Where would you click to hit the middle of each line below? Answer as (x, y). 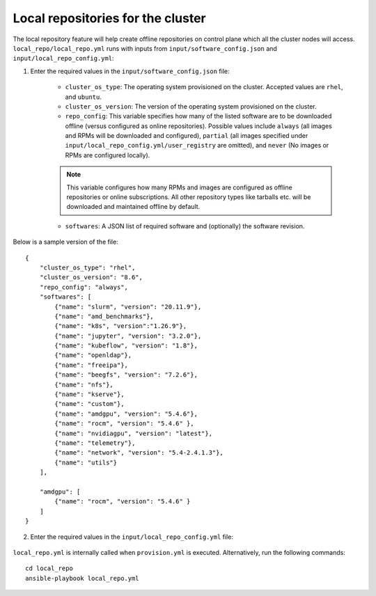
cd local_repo (49, 568)
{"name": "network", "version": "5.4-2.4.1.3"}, (139, 453)
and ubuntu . (84, 97)
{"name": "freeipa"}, (92, 365)
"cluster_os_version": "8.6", (91, 277)
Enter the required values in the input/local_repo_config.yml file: (132, 537)
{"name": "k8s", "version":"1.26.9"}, (121, 326)
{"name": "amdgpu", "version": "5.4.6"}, (126, 414)
